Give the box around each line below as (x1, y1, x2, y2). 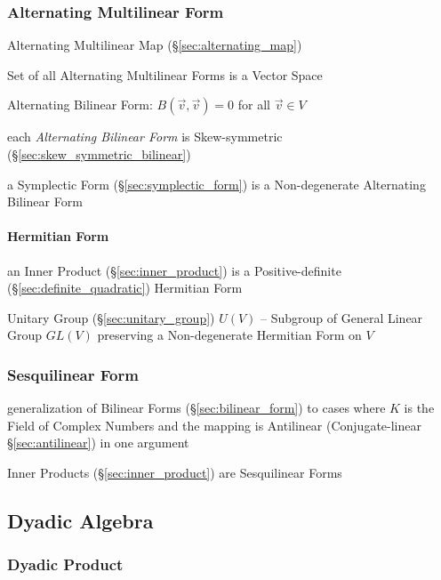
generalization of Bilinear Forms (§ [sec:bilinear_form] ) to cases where (7, 399, 386, 417)
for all (237, 95, 270, 114)
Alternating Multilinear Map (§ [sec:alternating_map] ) (7, 36, 302, 54)
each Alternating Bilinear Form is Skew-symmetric (7, 127, 283, 146)
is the (404, 399, 435, 417)
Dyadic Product (7, 553, 124, 576)
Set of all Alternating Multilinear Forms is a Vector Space (7, 65, 323, 84)
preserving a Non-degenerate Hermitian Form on (97, 326, 362, 344)
